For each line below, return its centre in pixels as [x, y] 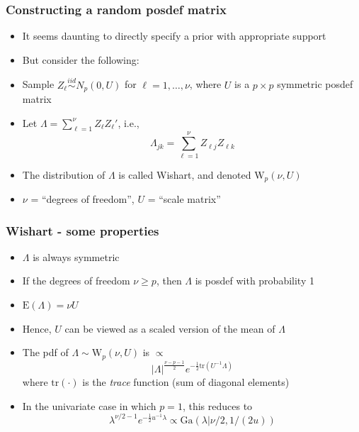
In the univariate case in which [89, 405]
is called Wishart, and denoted [185, 174]
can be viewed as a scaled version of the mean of [170, 328]
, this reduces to [217, 405]
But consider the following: [81, 59]
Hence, [37, 328]
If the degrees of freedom [76, 281]
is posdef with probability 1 [255, 281]
